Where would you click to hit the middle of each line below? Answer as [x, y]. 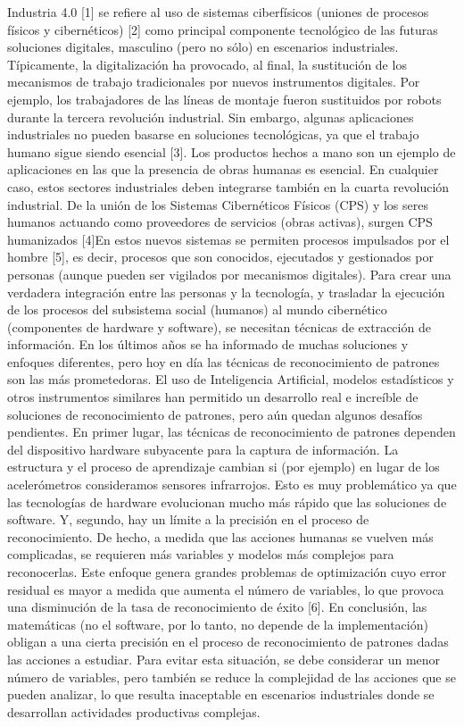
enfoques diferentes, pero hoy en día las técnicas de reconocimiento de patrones [224, 361]
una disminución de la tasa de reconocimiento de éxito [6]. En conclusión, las [217, 607]
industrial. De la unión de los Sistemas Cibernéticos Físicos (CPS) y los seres [218, 204]
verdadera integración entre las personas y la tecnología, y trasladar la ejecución [226, 292]
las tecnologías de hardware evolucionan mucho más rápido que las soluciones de [227, 501]
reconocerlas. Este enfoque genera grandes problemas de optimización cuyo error [227, 572]
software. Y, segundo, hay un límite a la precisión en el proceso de [188, 519]
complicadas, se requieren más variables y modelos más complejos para [201, 554]
